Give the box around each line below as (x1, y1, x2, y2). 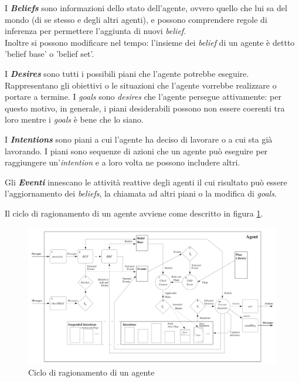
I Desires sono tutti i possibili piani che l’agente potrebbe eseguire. (5, 67, 249, 79)
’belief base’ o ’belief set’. (5, 48, 94, 60)
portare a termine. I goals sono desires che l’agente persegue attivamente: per (5, 90, 281, 103)
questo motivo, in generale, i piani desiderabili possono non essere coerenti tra (5, 102, 285, 114)
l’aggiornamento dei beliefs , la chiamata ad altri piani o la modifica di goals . (5, 187, 277, 200)
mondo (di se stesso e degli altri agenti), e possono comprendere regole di (5, 13, 267, 25)
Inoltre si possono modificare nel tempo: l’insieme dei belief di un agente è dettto (5, 36, 295, 48)
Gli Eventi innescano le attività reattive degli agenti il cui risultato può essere (5, 175, 287, 188)
